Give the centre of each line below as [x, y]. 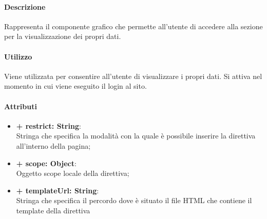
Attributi [21, 106]
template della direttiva [53, 210]
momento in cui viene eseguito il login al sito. [75, 86]
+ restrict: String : [49, 125]
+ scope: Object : [46, 163]
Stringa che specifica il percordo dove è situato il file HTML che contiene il [134, 200]
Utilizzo [18, 56]
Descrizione [25, 6]
